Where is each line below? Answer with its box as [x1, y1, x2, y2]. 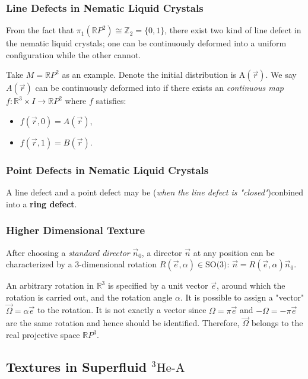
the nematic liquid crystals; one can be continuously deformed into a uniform [6, 37, 287, 49]
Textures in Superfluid [6, 358, 147, 376]
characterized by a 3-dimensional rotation [6, 258, 157, 270]
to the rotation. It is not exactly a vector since [37, 304, 207, 316]
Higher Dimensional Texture [6, 223, 145, 238]
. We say [265, 68, 297, 81]
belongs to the [251, 317, 303, 329]
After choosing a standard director [6, 246, 130, 258]
